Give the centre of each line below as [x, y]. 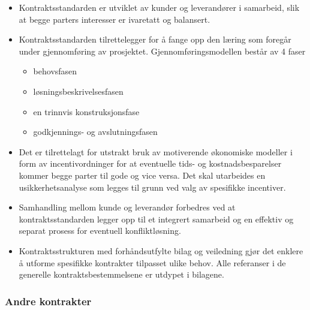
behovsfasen [55, 71]
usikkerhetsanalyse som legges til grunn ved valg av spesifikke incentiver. [152, 187]
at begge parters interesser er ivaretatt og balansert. [115, 19]
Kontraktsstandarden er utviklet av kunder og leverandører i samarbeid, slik [159, 7]
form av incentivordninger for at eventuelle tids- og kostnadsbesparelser [150, 163]
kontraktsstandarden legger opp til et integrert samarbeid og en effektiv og [156, 219]
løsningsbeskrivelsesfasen [78, 91]
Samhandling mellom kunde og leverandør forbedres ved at [127, 207]
